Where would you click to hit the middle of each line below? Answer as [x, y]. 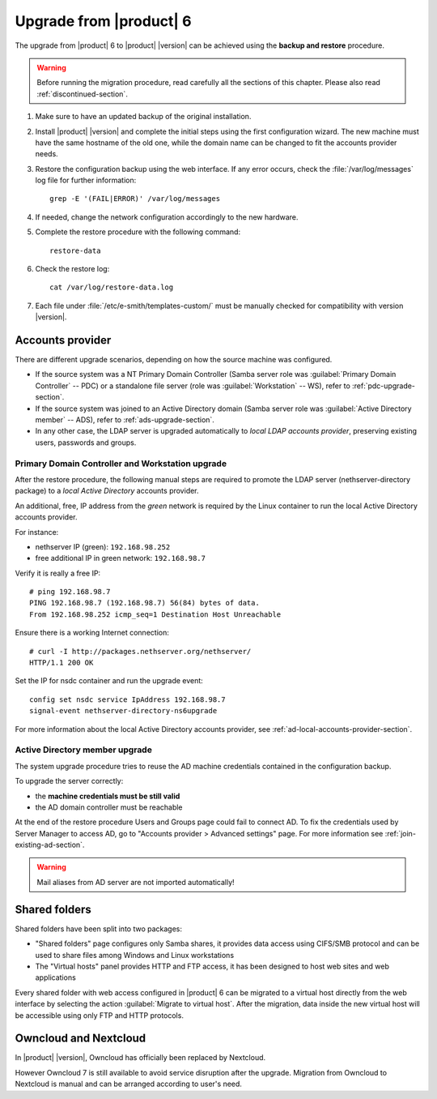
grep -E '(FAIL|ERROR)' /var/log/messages [135, 199]
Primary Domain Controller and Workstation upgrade [121, 464]
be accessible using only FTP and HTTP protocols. [99, 1015]
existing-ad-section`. [50, 845]
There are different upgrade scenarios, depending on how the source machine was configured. [174, 360]
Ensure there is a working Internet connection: [92, 633]
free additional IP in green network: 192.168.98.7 [121, 558]
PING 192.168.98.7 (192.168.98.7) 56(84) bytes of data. [145, 603]
